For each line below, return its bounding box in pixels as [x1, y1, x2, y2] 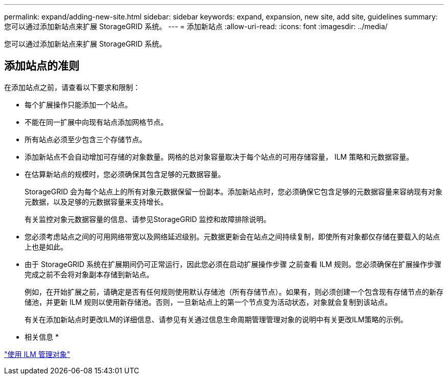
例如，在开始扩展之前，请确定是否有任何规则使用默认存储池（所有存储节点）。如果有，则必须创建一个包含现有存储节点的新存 [25, 287, 443, 296]
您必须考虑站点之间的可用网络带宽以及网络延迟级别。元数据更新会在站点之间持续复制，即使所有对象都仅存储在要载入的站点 [25, 232, 440, 241]
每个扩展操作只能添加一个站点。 [25, 100, 132, 109]
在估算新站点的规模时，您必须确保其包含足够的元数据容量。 [25, 169, 225, 179]
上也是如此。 [25, 242, 68, 251]
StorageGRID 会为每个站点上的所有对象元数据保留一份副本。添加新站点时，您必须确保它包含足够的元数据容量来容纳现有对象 [25, 187, 442, 196]
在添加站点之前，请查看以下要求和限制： [4, 82, 140, 92]
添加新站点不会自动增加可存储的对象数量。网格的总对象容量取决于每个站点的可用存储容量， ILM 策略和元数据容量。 [25, 152, 414, 161]
